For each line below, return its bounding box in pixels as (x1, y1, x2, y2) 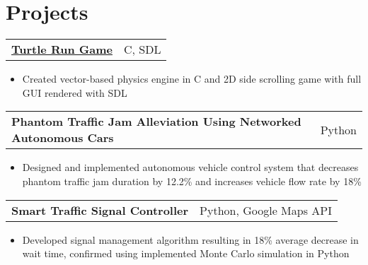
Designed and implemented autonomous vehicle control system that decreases (22, 160, 359, 175)
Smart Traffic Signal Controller (11, 201, 189, 218)
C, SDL (123, 41, 161, 58)
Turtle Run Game (11, 41, 113, 58)
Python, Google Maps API (200, 201, 332, 218)
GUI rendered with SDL (22, 85, 127, 100)
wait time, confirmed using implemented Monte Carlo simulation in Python (22, 246, 350, 261)
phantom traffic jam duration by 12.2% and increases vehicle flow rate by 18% (22, 173, 362, 188)
